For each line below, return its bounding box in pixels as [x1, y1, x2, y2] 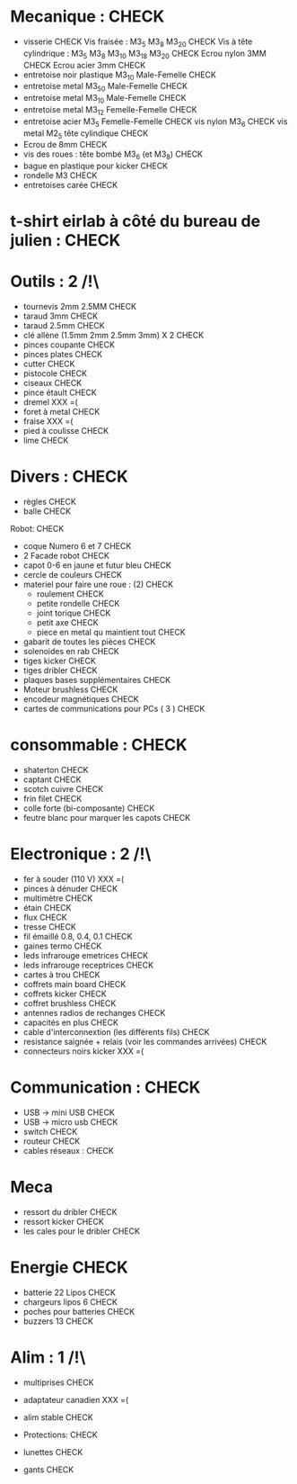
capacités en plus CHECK [22, 1017, 119, 1028]
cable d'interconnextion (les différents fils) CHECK [22, 1027, 210, 1038]
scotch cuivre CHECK [22, 784, 104, 795]
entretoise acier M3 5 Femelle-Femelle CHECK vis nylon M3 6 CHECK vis [22, 115, 288, 129]
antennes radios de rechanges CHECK [22, 1008, 166, 1019]
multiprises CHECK [22, 1377, 94, 1388]
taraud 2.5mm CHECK [22, 320, 106, 331]
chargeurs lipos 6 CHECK [22, 1296, 118, 1307]
